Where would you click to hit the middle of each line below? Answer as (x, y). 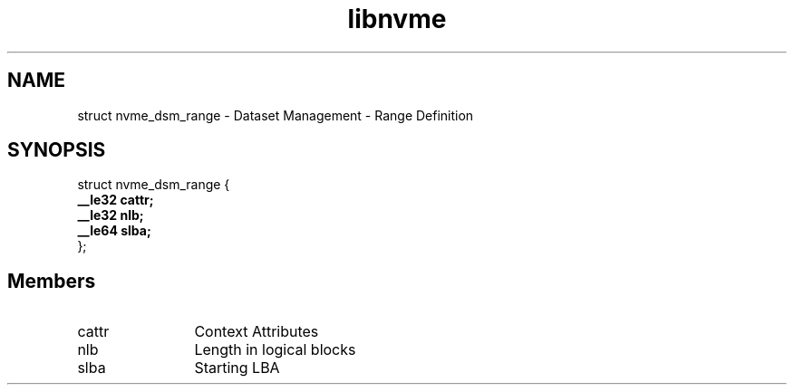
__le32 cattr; (116, 200)
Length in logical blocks (275, 350)
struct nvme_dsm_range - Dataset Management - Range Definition (276, 115)
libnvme (397, 19)
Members (52, 281)
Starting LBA (237, 368)
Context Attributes (257, 332)
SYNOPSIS (57, 150)
